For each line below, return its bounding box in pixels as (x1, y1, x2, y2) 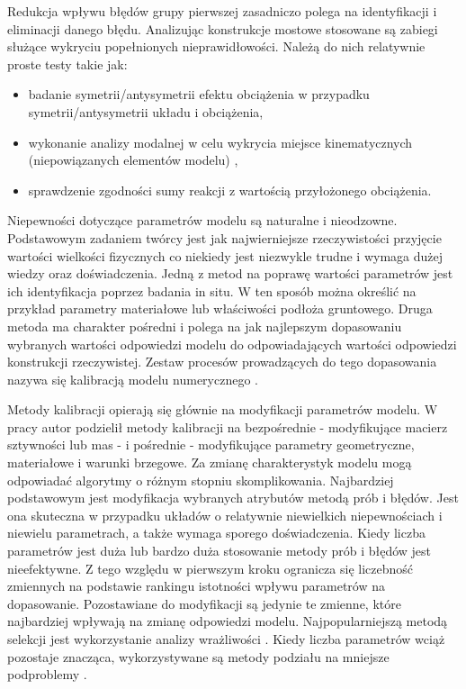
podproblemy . (7, 665, 87, 684)
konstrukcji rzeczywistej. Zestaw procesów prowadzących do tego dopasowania (7, 352, 437, 371)
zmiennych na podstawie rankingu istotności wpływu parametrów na (7, 576, 386, 595)
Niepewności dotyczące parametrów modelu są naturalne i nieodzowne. (7, 211, 398, 230)
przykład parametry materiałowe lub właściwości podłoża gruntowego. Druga (7, 299, 433, 318)
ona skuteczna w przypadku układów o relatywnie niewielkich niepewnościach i (7, 505, 443, 524)
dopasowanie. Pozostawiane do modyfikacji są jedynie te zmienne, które (7, 594, 401, 612)
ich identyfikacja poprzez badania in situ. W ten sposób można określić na (7, 281, 417, 300)
